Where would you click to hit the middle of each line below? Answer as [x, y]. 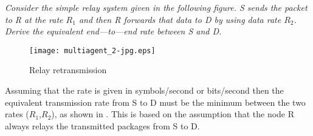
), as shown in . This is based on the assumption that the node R [173, 114]
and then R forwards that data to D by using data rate [180, 19]
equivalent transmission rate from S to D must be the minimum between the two [155, 102]
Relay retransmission [68, 70]
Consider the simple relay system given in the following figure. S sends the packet [156, 7]
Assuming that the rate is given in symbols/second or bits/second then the [144, 90]
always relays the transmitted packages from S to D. [102, 125]
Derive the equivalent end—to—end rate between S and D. [113, 31]
